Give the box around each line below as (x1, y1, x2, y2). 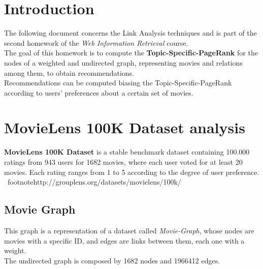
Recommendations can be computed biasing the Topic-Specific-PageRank (4, 77, 232, 88)
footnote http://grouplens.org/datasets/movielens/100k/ (7, 176, 181, 187)
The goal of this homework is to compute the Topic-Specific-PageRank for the (4, 47, 258, 58)
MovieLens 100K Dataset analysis (4, 117, 245, 138)
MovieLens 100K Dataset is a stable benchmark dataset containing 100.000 (4, 146, 250, 157)
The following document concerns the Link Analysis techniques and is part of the (4, 27, 257, 38)
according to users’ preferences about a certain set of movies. (4, 87, 193, 98)
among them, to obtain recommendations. (4, 67, 135, 78)
